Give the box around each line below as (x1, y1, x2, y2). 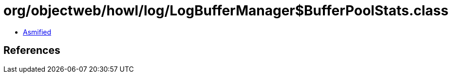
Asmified (23, 27, 52, 36)
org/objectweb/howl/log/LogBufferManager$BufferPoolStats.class (3, 2, 449, 19)
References (3, 44, 60, 57)
